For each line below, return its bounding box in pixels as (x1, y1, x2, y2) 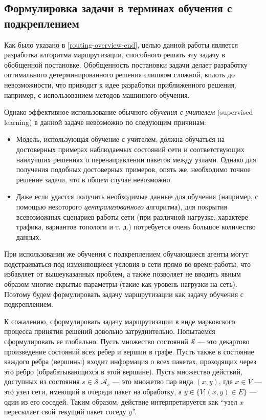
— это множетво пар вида (112, 376, 193, 387)
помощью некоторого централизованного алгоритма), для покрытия (16, 201, 228, 212)
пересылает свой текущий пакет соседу (4, 406, 126, 417)
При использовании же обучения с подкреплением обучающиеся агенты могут (4, 248, 249, 259)
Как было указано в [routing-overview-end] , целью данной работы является (4, 39, 238, 50)
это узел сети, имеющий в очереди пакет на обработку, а (4, 386, 182, 396)
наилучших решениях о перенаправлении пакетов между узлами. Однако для (16, 154, 256, 164)
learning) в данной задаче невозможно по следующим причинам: (4, 116, 206, 127)
